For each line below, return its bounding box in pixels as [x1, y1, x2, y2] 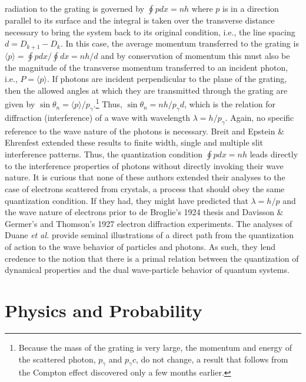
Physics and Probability [5, 298, 202, 322]
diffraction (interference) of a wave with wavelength [5, 111, 191, 123]
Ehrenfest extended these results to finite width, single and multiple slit [5, 136, 264, 149]
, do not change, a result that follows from [136, 353, 288, 365]
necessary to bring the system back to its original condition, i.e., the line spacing [5, 25, 295, 38]
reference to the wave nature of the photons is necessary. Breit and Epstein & [5, 124, 284, 137]
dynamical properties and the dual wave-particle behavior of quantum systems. [5, 264, 290, 276]
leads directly [250, 147, 298, 160]
